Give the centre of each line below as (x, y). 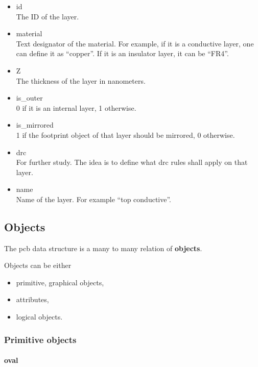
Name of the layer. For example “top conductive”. (93, 199)
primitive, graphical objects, (60, 282)
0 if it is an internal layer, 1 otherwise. (76, 107)
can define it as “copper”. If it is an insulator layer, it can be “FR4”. (122, 53)
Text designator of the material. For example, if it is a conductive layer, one (135, 43)
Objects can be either (38, 265)
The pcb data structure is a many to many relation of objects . (103, 248)
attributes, (32, 299)
